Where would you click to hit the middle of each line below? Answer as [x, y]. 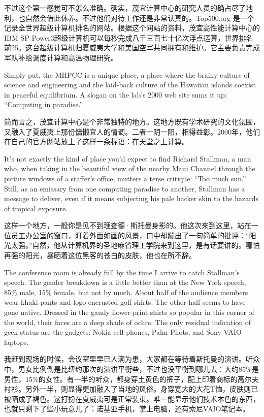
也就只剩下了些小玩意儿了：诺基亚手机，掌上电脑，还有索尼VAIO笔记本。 [127, 409]
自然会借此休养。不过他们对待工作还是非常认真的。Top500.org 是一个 [140, 18]
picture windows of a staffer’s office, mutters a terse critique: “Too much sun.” [125, 178]
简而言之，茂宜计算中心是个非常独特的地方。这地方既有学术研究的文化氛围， [132, 121]
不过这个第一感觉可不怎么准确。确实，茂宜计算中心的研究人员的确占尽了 [125, 8]
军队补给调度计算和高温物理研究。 [61, 57]
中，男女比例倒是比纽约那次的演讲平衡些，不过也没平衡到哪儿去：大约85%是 [131, 369]
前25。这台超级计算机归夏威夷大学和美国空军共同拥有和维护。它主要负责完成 [132, 47]
